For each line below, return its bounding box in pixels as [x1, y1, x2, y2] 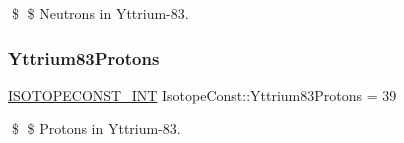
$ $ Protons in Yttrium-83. [11, 118, 181, 139]
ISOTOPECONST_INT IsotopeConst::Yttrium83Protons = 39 [8, 84, 397, 105]
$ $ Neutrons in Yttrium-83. [11, 3, 189, 23]
